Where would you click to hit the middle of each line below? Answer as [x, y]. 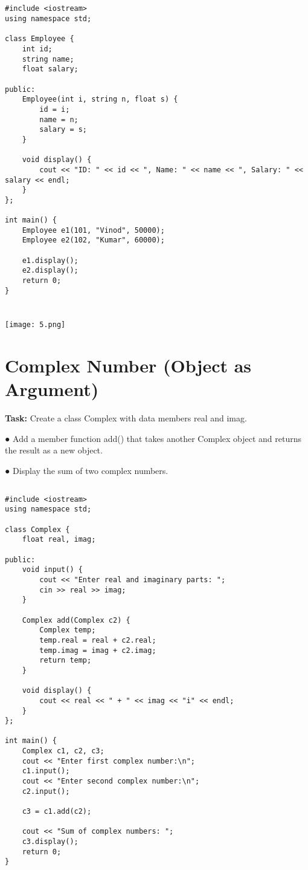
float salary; [50, 69]
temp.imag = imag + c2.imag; [98, 650]
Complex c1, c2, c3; [63, 751]
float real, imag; [59, 540]
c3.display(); [50, 842]
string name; [48, 59]
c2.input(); [46, 791]
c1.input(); [46, 771]
